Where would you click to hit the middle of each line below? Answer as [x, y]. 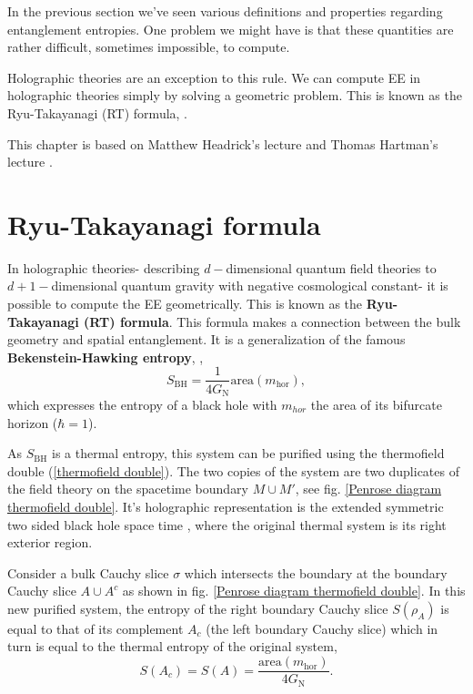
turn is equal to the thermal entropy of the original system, [172, 646]
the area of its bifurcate [376, 404]
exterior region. [50, 542]
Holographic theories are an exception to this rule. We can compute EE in [214, 77]
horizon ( [33, 422]
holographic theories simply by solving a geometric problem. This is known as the [235, 95]
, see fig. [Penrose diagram [368, 489]
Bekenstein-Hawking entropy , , [106, 357]
